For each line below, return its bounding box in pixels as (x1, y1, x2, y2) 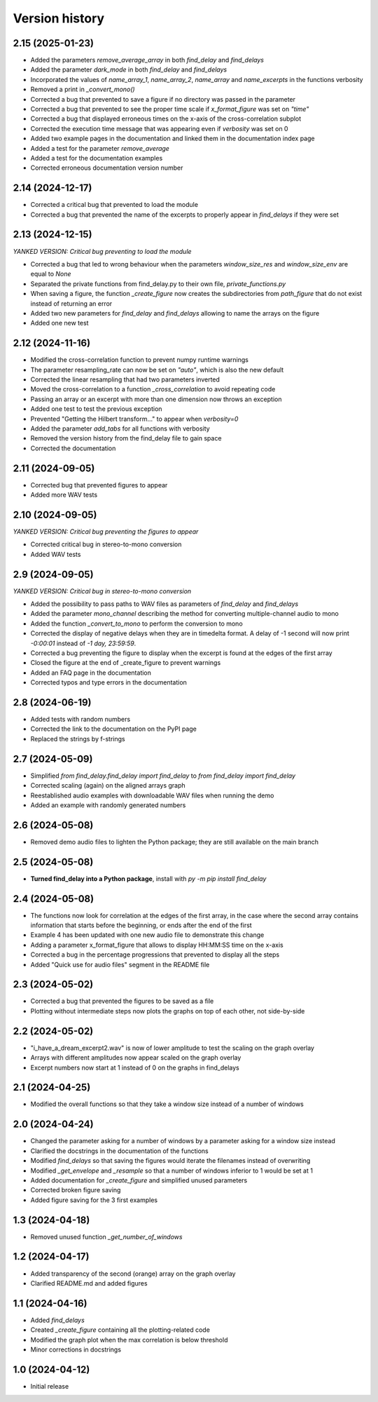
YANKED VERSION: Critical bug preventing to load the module (13, 247, 192, 255)
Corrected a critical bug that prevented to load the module (30, 201, 199, 209)
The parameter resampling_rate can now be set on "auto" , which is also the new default (30, 365, 284, 374)
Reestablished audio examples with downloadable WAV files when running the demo (30, 791, 274, 800)
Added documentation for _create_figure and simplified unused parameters (30, 1175, 248, 1185)
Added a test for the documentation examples (30, 154, 163, 162)
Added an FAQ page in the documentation (30, 668, 152, 677)
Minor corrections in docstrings (30, 1345, 122, 1354)
